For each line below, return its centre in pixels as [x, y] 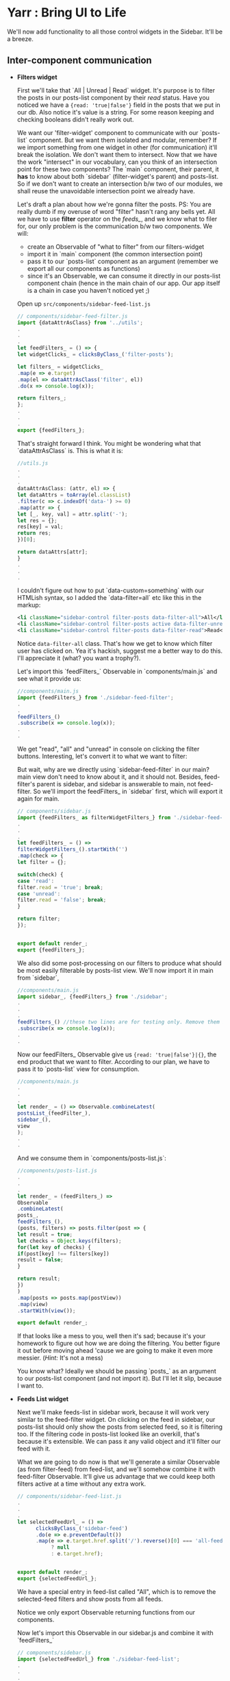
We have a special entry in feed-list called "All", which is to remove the [116, 1591]
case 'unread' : [39, 894]
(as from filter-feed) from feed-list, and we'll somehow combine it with [116, 1469]
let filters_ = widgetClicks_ [60, 367]
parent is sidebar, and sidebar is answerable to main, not [116, 784]
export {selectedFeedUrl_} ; [57, 1578]
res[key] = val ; [40, 527]
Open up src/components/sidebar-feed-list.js [84, 304]
